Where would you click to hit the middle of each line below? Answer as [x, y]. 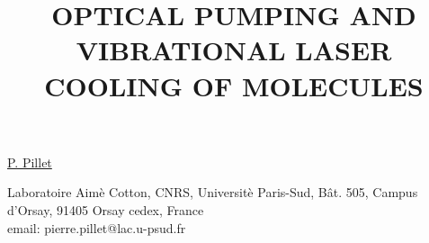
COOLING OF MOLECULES [234, 85]
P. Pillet [30, 162]
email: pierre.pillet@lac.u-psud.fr [97, 227]
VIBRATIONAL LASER [234, 50]
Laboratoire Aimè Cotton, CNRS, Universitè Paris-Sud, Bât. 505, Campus [213, 192]
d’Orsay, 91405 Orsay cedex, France [106, 209]
